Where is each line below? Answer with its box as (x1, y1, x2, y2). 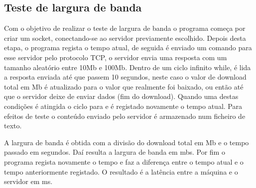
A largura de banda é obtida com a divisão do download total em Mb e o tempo (4, 137, 249, 147)
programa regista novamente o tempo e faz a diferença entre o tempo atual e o (4, 156, 244, 167)
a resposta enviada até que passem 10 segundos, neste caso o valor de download (4, 72, 247, 82)
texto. (4, 120, 22, 131)
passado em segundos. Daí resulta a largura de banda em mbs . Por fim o (4, 147, 225, 157)
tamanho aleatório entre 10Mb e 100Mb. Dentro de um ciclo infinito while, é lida (4, 62, 251, 72)
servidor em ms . (4, 176, 53, 187)
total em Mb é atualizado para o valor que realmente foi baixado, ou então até (4, 81, 244, 92)
